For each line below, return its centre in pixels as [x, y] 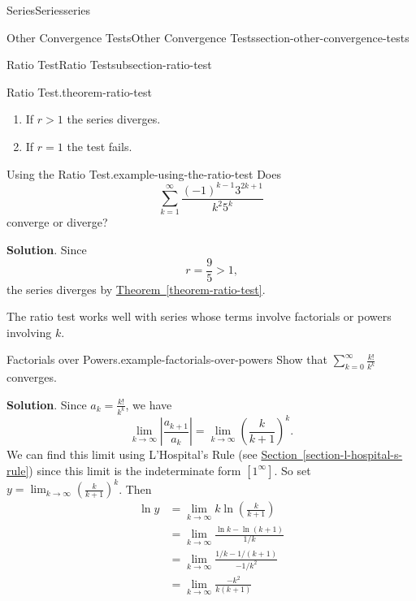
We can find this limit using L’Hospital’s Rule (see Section [152, 454]
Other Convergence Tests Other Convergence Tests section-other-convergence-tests [208, 37]
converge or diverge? [57, 222]
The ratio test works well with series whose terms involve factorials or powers [199, 316]
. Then [135, 489]
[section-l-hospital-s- [353, 454]
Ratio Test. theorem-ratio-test [79, 91]
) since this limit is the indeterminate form [135, 470]
